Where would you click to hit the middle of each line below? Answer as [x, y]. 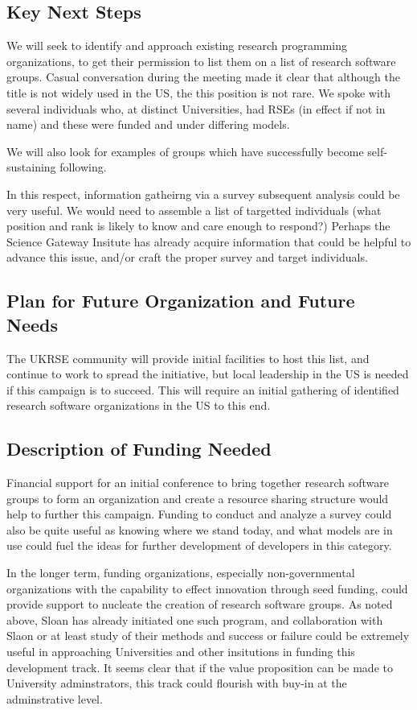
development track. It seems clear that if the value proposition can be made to [200, 667]
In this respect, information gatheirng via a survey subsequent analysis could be [203, 194]
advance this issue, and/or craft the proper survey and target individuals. [187, 257]
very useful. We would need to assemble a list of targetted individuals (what [194, 210]
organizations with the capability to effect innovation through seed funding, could [207, 588]
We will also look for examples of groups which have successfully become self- [197, 151]
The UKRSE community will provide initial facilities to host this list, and [188, 358]
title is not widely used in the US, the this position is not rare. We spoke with [199, 92]
